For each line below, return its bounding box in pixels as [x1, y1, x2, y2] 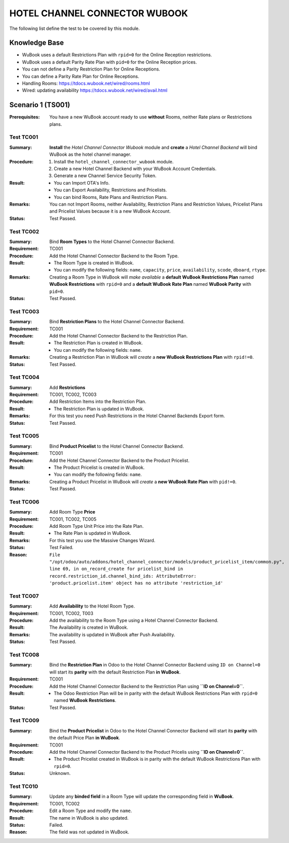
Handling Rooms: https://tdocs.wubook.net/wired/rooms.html [22, 80, 150, 86]
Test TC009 [9, 717, 40, 724]
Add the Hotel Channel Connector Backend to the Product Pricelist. [49, 457, 190, 463]
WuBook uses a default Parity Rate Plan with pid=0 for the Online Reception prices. [22, 59, 197, 65]
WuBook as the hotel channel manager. [49, 151, 132, 157]
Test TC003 [9, 308, 40, 315]
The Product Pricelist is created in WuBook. [54, 464, 145, 470]
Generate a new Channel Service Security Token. [54, 173, 157, 179]
